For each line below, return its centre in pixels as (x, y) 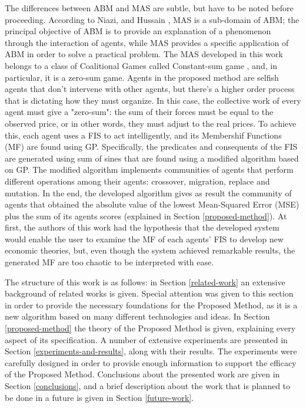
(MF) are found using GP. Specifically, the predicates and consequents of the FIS (151, 147)
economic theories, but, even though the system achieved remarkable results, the (150, 250)
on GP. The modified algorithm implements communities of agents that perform (149, 170)
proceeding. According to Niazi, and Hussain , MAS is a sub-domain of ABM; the (152, 19)
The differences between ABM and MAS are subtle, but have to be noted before (149, 8)
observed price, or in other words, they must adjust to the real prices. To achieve (151, 123)
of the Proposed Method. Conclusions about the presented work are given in (142, 374)
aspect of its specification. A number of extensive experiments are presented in (146, 339)
